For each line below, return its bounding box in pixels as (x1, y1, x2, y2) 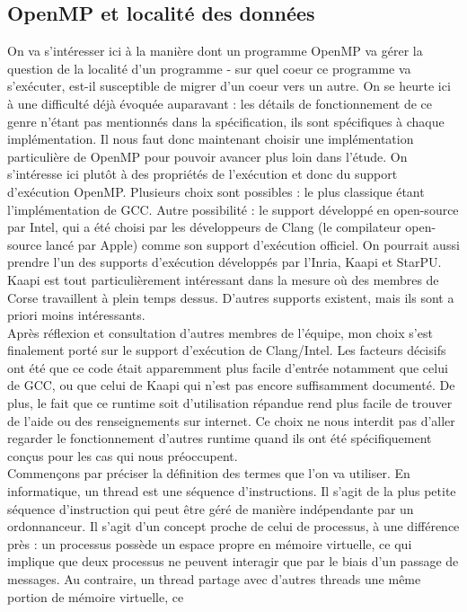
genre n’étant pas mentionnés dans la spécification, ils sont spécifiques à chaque (7, 111, 445, 130)
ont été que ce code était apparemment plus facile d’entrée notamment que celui (7, 358, 448, 377)
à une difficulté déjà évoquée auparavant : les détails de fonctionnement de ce (7, 93, 433, 112)
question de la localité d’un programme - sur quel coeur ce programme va (7, 58, 411, 77)
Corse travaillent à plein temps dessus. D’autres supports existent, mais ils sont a (7, 288, 454, 306)
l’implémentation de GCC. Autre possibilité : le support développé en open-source (7, 200, 459, 218)
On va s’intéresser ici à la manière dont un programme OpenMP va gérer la (7, 41, 423, 60)
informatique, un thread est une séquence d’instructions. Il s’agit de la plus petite (7, 482, 456, 501)
